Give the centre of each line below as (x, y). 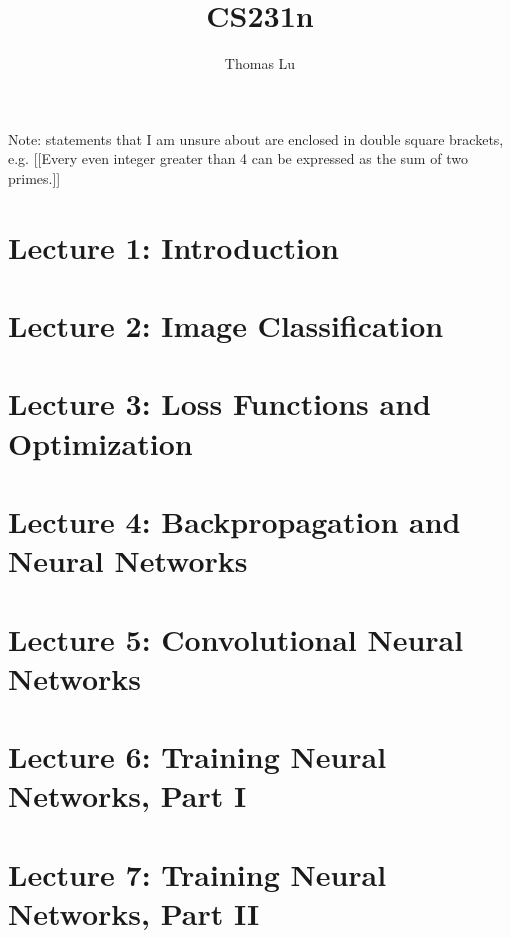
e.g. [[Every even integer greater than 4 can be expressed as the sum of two (238, 158)
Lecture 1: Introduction (173, 246)
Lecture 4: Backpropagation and (234, 521)
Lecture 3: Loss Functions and (219, 403)
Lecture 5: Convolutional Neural (236, 638)
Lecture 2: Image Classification (226, 325)
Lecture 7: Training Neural (197, 873)
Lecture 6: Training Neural (197, 756)
